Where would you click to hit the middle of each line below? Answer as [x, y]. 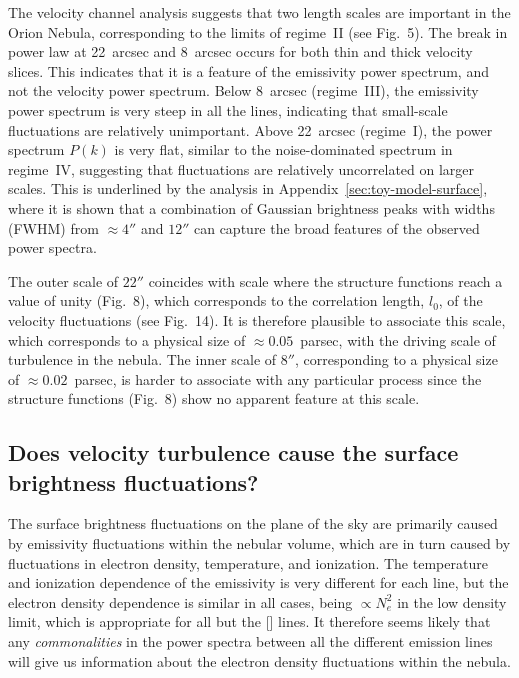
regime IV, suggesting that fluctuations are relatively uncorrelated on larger [241, 168]
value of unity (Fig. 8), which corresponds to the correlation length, [216, 300]
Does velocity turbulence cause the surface [233, 452]
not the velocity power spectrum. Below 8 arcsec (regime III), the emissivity [243, 90]
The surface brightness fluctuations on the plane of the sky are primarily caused [253, 523]
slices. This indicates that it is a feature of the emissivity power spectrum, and [248, 70]
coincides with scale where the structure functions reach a [325, 280]
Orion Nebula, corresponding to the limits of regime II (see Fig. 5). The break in [258, 31]
